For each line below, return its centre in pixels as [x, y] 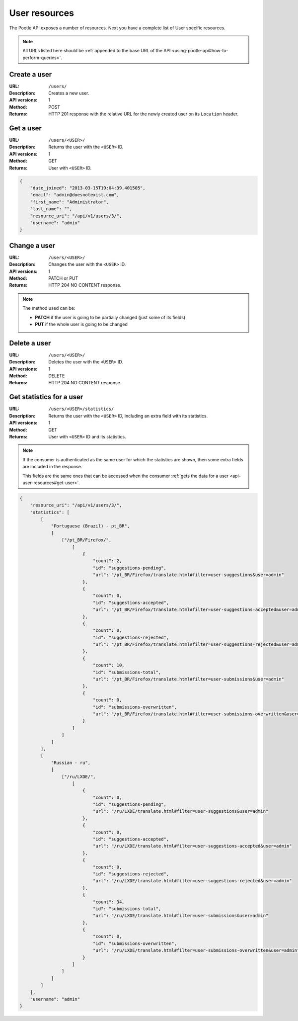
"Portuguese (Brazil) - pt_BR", [90, 526]
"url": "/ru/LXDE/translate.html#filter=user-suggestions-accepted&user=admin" [192, 846]
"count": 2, [107, 561]
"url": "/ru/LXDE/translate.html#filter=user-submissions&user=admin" [181, 916]
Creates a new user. [69, 93]
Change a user [32, 245]
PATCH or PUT [63, 278]
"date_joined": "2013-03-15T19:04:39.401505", [88, 188]
